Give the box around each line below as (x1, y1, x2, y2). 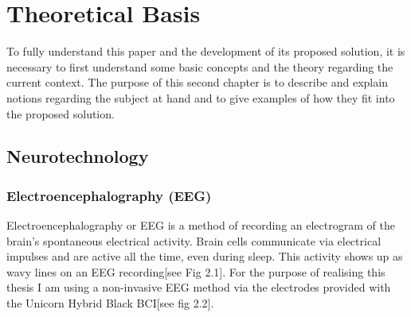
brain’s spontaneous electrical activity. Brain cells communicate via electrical (6, 232, 382, 249)
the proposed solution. (6, 105, 115, 122)
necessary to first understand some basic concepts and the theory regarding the (6, 58, 393, 75)
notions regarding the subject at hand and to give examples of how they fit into (6, 89, 395, 106)
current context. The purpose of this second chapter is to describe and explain (6, 74, 388, 91)
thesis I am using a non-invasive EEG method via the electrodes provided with (6, 279, 391, 296)
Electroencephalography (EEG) (6, 185, 212, 205)
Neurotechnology (6, 144, 149, 168)
